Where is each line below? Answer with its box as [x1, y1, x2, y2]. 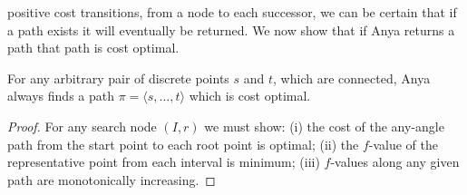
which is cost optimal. [189, 86, 311, 105]
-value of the [368, 134, 438, 153]
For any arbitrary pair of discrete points [7, 68, 229, 87]
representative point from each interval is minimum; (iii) [7, 152, 320, 171]
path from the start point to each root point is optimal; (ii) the [7, 134, 359, 153]
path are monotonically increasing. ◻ [7, 170, 216, 189]
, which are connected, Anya [273, 68, 431, 87]
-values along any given [330, 152, 460, 171]
